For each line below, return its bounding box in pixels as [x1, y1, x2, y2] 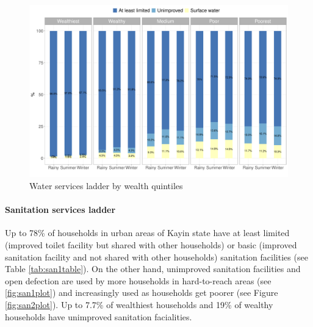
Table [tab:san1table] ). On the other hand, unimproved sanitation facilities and [5, 262, 301, 275]
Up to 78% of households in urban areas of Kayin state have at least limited [5, 226, 290, 239]
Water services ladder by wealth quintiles [29, 179, 183, 192]
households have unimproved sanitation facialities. [5, 310, 192, 323]
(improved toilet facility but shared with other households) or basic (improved [5, 238, 297, 251]
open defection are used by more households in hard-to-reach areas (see [5, 274, 272, 287]
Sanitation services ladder [5, 203, 116, 216]
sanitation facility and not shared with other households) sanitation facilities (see [5, 250, 308, 263]
